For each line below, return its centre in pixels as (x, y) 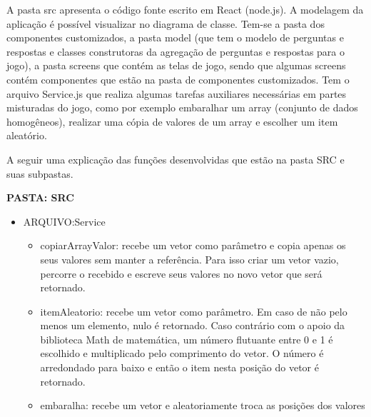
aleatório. (27, 135)
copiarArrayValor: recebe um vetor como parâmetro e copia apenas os (193, 245)
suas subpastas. (40, 173)
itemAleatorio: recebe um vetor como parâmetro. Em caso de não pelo (194, 311)
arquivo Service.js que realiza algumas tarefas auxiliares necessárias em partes (177, 93)
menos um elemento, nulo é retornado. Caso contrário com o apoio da (193, 325)
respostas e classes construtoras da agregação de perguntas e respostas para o (176, 51)
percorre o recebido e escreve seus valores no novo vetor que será (181, 273)
